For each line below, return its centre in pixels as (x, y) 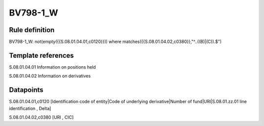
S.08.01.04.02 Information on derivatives (50, 76)
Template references (42, 55)
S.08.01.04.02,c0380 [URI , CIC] (41, 117)
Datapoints (26, 90)
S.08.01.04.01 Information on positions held (53, 67)
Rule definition (32, 30)
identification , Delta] (30, 108)
